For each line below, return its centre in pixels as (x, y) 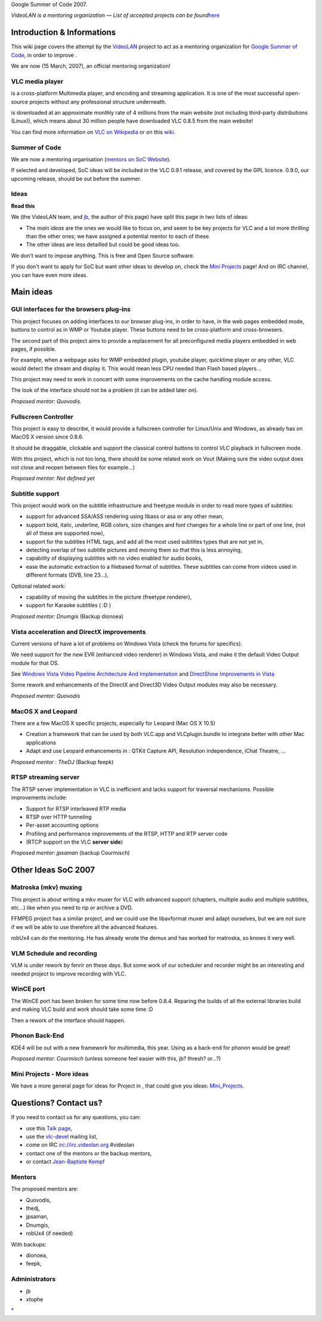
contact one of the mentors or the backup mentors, (89, 1153)
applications (41, 742)
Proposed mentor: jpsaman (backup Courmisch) (71, 853)
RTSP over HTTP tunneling (59, 817)
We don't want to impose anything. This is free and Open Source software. (103, 255)
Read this (23, 206)
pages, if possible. (34, 349)
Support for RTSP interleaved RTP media (76, 808)
